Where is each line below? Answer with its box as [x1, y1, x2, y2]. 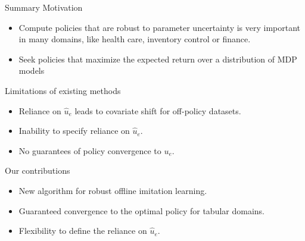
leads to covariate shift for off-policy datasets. [74, 104, 241, 117]
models [18, 64, 45, 77]
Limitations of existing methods [5, 84, 121, 96]
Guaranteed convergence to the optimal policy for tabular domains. [18, 204, 264, 217]
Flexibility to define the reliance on [18, 224, 147, 237]
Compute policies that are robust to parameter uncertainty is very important [18, 21, 301, 33]
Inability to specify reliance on [18, 124, 130, 137]
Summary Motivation [5, 1, 83, 13]
